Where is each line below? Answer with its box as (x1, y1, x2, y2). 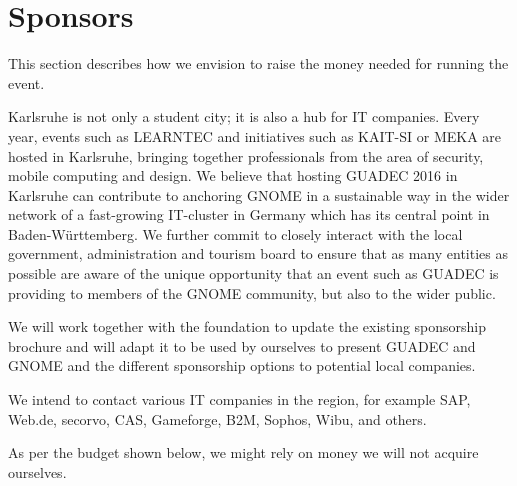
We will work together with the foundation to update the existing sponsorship (8, 316, 487, 337)
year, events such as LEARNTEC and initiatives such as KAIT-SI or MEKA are (8, 125, 502, 146)
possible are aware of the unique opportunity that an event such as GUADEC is (8, 263, 499, 284)
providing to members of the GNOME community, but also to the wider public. (8, 282, 496, 303)
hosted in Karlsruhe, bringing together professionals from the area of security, (8, 145, 484, 166)
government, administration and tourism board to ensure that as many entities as (8, 243, 508, 264)
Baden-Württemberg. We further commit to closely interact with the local (8, 223, 463, 244)
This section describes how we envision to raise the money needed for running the (8, 53, 509, 74)
